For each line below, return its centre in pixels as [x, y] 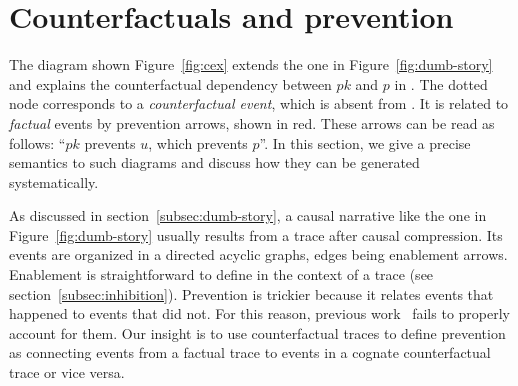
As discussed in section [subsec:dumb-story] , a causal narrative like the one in [248, 215]
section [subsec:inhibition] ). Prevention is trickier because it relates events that [251, 293]
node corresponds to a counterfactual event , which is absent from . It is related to [259, 103]
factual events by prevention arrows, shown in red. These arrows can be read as [252, 122]
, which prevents [198, 142]
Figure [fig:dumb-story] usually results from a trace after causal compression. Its [256, 234]
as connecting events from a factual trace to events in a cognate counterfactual [250, 352]
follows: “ [37, 142]
